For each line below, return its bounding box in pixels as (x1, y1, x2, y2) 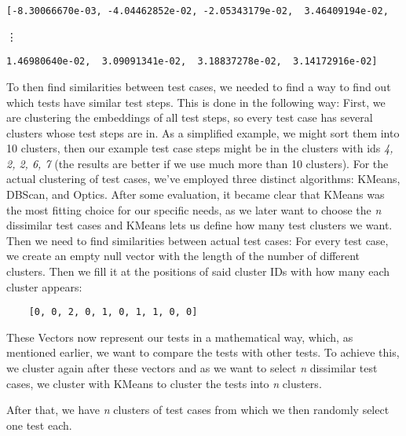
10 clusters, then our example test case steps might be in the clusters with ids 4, (6, 140, 393, 156)
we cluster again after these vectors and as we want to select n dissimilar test (6, 360, 378, 376)
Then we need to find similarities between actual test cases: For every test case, (6, 232, 389, 248)
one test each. (6, 416, 72, 433)
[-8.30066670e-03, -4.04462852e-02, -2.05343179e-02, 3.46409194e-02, (6, 5, 389, 16)
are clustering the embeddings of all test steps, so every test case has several (6, 109, 373, 126)
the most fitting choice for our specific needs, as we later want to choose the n (6, 201, 382, 218)
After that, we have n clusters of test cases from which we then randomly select (6, 401, 390, 418)
